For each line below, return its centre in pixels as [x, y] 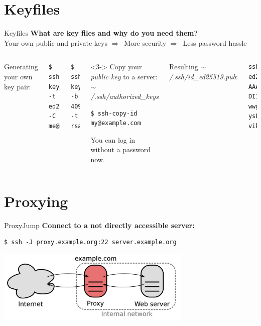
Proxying [36, 201]
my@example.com [116, 123]
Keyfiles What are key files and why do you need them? [101, 33]
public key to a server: [124, 76]
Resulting [183, 67]
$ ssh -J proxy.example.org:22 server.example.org [90, 242]
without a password [121, 149]
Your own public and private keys [56, 42]
